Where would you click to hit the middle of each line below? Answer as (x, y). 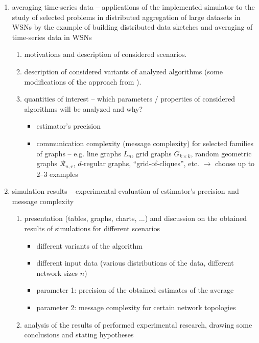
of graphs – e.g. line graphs (79, 153)
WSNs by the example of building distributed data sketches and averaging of (132, 27)
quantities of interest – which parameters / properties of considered (130, 99)
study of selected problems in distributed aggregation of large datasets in (126, 17)
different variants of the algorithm (89, 245)
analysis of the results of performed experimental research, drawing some (138, 324)
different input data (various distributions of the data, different (135, 263)
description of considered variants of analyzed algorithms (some (123, 71)
